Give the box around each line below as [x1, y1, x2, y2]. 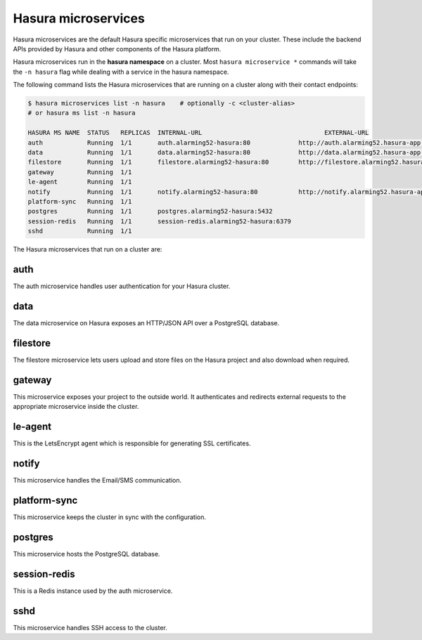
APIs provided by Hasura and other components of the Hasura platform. [13, 44, 222, 53]
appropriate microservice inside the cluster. [13, 403, 139, 411]
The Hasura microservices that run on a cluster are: [13, 245, 162, 254]
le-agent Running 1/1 [27, 178, 132, 186]
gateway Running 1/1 [27, 168, 132, 176]
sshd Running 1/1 [27, 227, 132, 235]
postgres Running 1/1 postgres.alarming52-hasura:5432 [27, 207, 273, 216]
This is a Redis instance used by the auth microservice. [13, 587, 173, 595]
